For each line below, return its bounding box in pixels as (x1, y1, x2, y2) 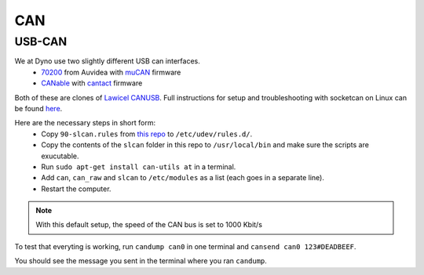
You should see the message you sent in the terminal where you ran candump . (14, 256, 267, 266)
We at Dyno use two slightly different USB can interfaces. (14, 56, 200, 66)
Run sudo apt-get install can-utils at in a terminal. (41, 161, 236, 172)
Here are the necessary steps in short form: (14, 118, 156, 128)
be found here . (14, 103, 63, 113)
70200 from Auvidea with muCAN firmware (41, 67, 181, 77)
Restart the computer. (41, 184, 111, 194)
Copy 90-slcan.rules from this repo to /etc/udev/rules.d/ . (41, 129, 253, 139)
